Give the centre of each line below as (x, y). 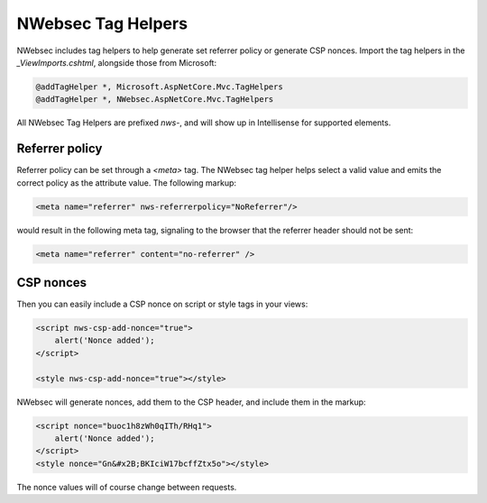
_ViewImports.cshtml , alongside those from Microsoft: (116, 62)
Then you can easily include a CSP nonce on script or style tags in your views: (162, 304)
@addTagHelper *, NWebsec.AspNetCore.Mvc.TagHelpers (155, 100)
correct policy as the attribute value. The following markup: (127, 183)
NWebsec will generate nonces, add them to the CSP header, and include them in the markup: (191, 402)
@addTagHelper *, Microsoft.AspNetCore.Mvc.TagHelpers (159, 87)
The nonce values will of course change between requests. (127, 487)
